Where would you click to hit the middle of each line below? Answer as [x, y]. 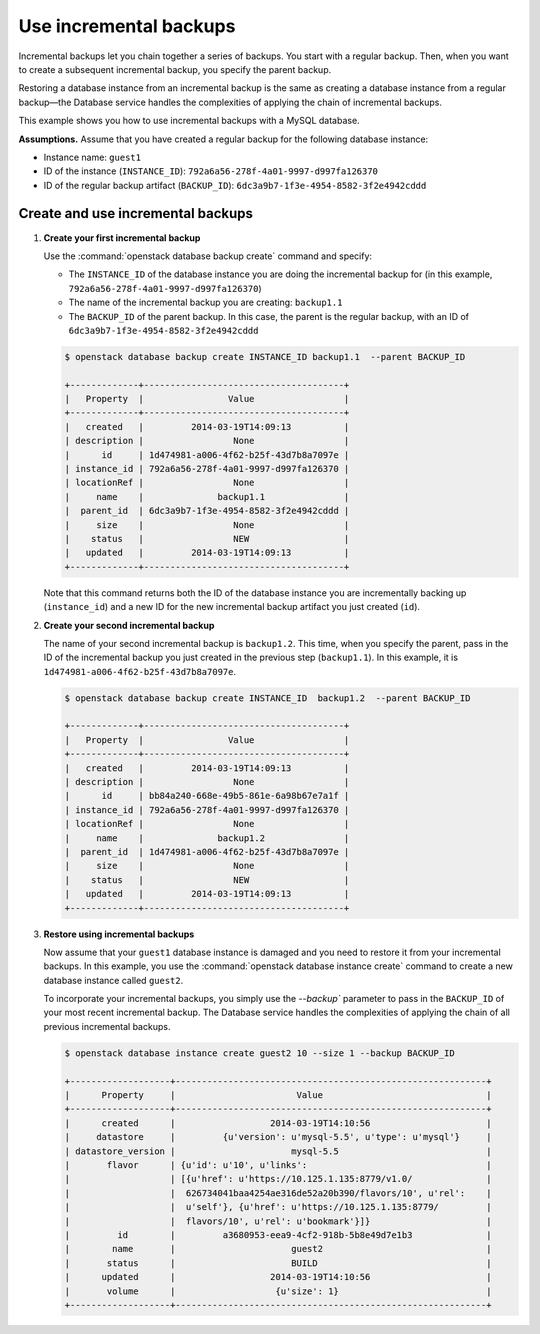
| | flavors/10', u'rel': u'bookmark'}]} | [278, 1221]
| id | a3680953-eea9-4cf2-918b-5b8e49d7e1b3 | [278, 1234]
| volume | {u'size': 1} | [278, 1291]
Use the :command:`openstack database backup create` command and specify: [208, 256]
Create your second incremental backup [129, 625]
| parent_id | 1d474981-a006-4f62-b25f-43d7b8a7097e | [207, 851]
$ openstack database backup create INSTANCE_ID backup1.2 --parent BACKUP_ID [267, 698]
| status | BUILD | [278, 1263]
